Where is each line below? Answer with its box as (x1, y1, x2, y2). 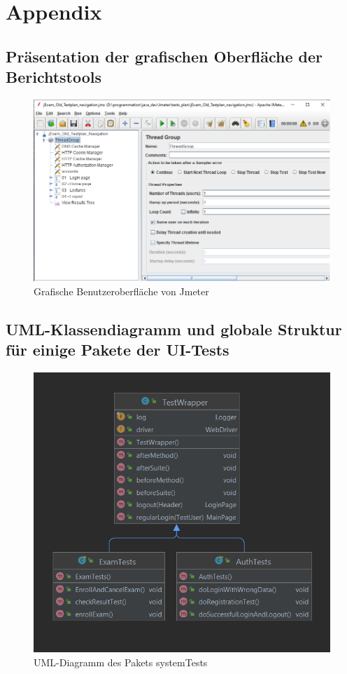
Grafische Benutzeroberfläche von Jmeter (34, 283, 209, 298)
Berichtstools (6, 66, 102, 88)
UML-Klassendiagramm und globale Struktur (6, 318, 342, 339)
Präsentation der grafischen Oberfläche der (6, 45, 323, 67)
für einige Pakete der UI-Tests (6, 338, 229, 360)
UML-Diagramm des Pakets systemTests (34, 654, 208, 669)
